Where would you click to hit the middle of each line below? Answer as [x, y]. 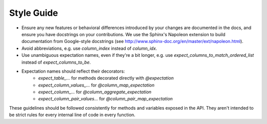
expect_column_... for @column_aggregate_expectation [95, 92]
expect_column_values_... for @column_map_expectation [96, 85]
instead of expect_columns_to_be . [56, 62]
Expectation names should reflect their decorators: [73, 71]
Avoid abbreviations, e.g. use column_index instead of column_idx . [89, 48]
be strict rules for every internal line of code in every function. [72, 115]
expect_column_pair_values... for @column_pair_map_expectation [106, 99]
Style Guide [34, 13]
